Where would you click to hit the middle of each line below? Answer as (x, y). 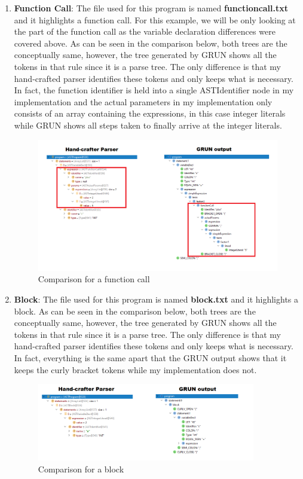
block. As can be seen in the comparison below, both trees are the (135, 311)
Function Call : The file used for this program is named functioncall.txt (151, 8)
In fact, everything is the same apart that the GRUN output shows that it (150, 357)
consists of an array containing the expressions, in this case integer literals (150, 113)
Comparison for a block (81, 469)
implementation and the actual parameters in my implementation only (143, 101)
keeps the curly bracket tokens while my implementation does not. (135, 369)
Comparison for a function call (94, 279)
